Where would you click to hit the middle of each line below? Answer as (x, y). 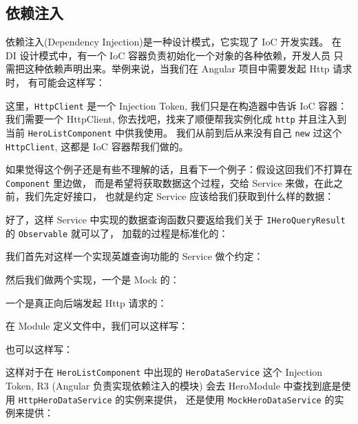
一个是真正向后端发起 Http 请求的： (86, 302)
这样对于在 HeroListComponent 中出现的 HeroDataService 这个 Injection (164, 372)
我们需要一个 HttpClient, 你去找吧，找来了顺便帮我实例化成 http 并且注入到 (176, 119)
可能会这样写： (71, 82)
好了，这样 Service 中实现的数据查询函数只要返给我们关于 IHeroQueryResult (176, 220)
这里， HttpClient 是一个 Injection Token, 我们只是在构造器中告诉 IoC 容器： (177, 105)
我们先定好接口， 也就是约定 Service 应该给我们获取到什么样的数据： (179, 196)
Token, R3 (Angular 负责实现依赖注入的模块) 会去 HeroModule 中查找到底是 (173, 385)
